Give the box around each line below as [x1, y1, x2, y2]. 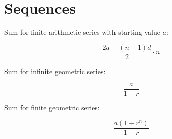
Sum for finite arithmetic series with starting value [4, 27, 160, 37]
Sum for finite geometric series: [4, 102, 100, 113]
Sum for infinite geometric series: [4, 65, 106, 76]
